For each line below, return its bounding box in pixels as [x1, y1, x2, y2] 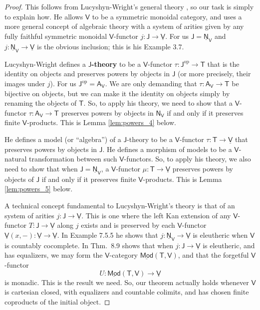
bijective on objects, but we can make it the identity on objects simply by [4, 88, 230, 98]
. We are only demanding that [105, 78, 197, 88]
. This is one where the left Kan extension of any [81, 210, 231, 220]
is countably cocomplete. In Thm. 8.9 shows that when [4, 240, 174, 250]
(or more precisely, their [177, 68, 251, 79]
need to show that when [4, 163, 78, 173]
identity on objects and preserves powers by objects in [4, 68, 170, 79]
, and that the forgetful [178, 250, 249, 260]
